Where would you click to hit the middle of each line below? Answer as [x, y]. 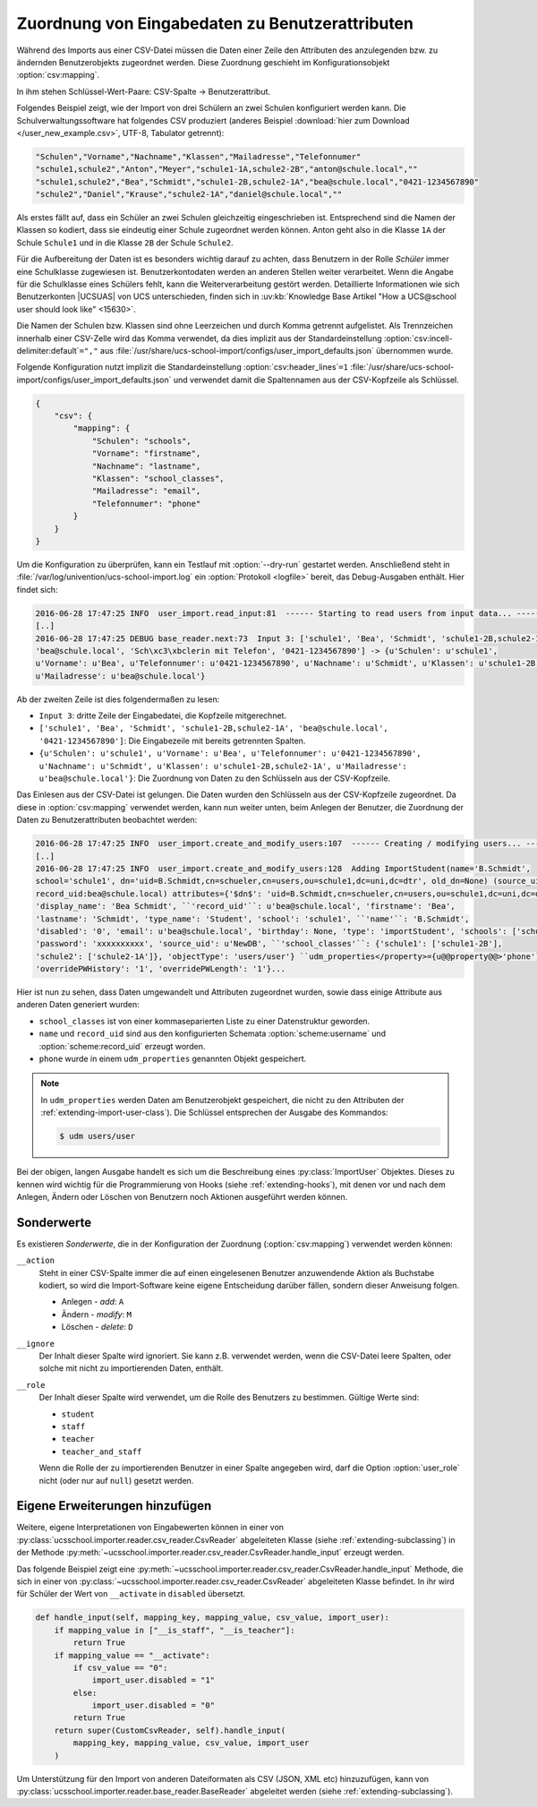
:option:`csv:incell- [418, 338]
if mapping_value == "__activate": [132, 1655]
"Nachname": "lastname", [146, 466]
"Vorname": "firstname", [146, 454]
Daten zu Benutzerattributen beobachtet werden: [107, 820]
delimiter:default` [48, 350]
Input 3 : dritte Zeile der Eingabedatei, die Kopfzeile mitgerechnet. [162, 715]
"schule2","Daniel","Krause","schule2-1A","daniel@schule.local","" [189, 194]
